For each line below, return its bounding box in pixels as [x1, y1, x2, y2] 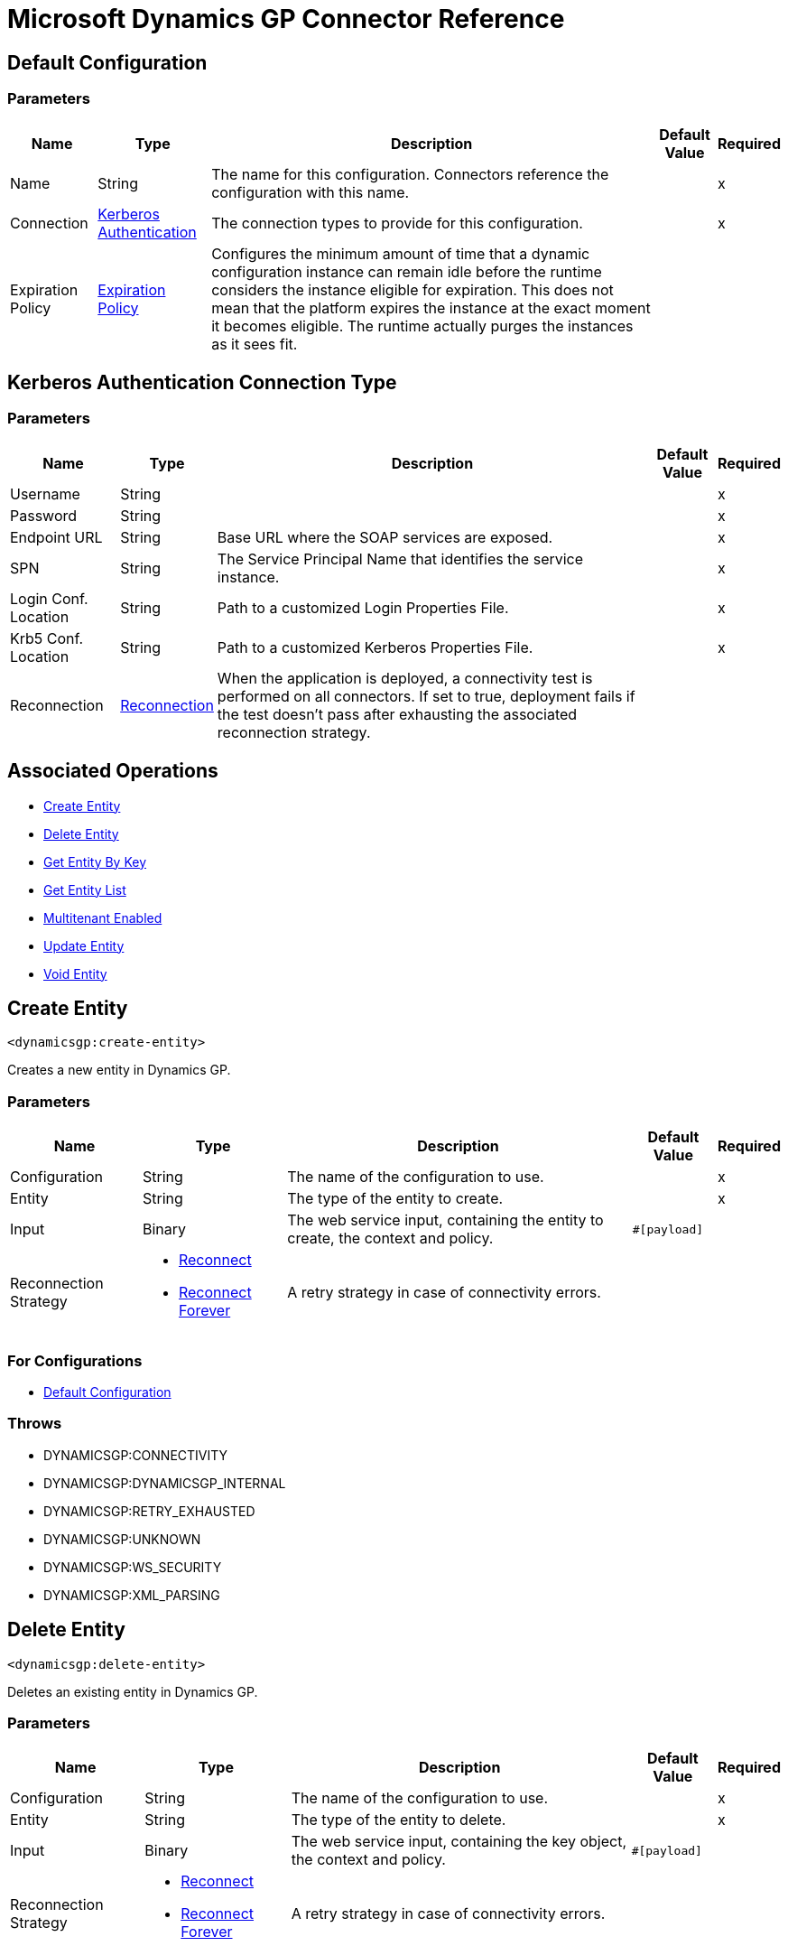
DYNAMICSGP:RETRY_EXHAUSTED [43, 1503, 255, 1519]
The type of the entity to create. [287, 1189, 504, 1208]
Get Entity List [43, 881, 126, 898]
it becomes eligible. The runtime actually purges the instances [211, 316, 634, 335]
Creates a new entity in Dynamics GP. [7, 1062, 231, 1078]
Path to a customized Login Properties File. [217, 598, 509, 617]
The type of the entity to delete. [291, 1811, 506, 1830]
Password [10, 506, 78, 525]
